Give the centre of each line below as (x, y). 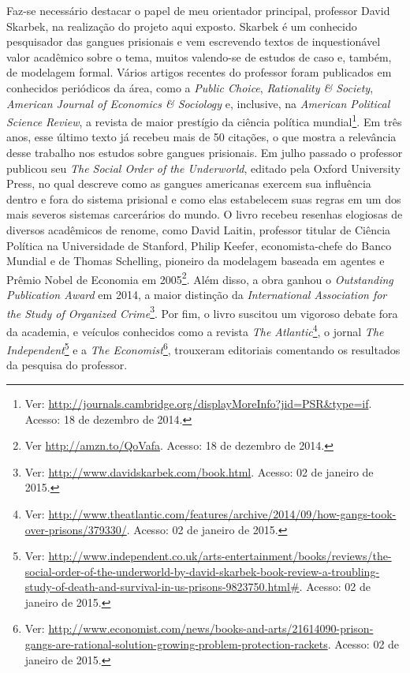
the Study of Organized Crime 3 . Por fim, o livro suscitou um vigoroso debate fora (202, 312)
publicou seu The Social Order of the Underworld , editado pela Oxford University (203, 168)
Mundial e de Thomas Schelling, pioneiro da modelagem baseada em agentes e (196, 261)
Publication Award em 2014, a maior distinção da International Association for (197, 294)
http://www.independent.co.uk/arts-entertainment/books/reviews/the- (220, 556)
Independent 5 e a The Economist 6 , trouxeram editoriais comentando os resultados (203, 348)
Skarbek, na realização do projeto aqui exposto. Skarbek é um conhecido (182, 26)
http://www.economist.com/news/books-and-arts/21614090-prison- (211, 628)
